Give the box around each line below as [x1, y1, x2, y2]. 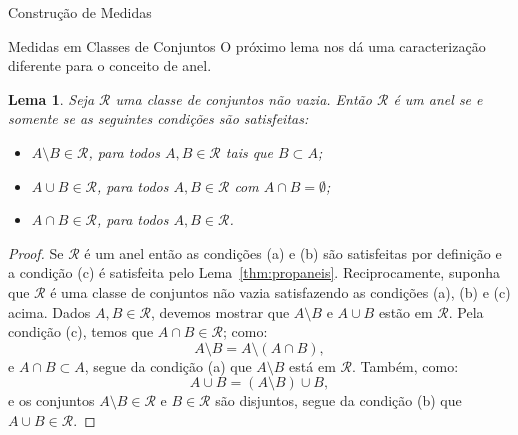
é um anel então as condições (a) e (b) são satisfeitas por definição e [84, 242, 502, 263]
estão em [378, 301, 433, 322]
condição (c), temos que [8, 321, 154, 342]
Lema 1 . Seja [8, 88, 95, 109]
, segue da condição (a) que [84, 355, 252, 376]
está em [289, 355, 336, 376]
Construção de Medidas [8, 2, 152, 22]
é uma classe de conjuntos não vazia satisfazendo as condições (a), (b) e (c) [50, 281, 511, 302]
